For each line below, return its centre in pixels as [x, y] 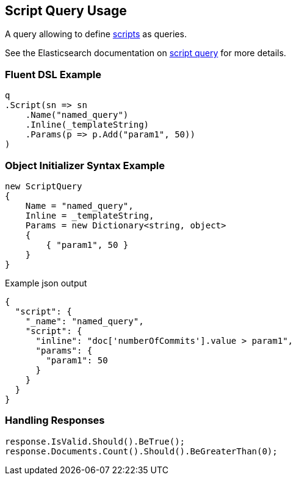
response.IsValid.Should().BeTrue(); [95, 441]
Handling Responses [55, 420]
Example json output [46, 283]
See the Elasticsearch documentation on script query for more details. [146, 53]
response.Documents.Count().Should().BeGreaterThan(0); [141, 451]
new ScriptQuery [44, 186]
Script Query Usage [66, 11]
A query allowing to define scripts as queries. [96, 34]
